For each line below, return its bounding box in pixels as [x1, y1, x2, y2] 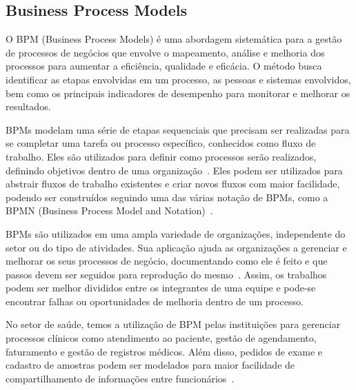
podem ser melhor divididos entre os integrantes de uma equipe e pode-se [6, 280, 316, 295]
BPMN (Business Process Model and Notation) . [6, 203, 213, 218]
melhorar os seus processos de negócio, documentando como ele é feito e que [6, 254, 328, 268]
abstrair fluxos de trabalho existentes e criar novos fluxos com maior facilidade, [6, 176, 340, 191]
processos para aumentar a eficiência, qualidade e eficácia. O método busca [6, 59, 322, 73]
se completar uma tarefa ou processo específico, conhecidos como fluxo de [6, 136, 316, 150]
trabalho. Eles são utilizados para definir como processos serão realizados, [6, 149, 317, 163]
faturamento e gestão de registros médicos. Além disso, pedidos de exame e [6, 344, 323, 358]
